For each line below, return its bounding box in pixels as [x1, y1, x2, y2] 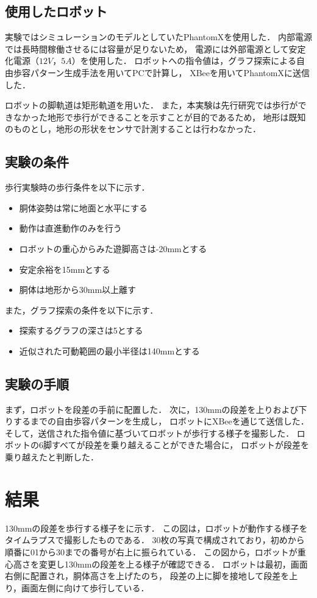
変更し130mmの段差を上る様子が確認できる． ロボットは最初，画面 [38, 557, 308, 570]
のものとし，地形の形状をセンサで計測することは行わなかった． [5, 122, 261, 135]
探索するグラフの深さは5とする [19, 324, 143, 337]
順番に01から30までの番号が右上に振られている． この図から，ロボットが [5, 545, 297, 558]
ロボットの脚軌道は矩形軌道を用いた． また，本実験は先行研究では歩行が [5, 99, 298, 111]
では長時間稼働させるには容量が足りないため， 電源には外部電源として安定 [5, 42, 306, 55]
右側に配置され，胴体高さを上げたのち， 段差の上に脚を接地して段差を [5, 569, 290, 582]
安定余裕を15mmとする [19, 262, 110, 275]
